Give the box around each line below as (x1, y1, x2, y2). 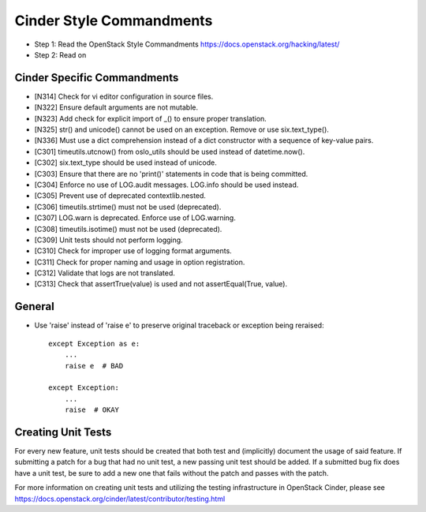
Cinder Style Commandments (14, 12, 213, 29)
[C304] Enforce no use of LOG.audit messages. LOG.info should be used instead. (34, 180, 299, 189)
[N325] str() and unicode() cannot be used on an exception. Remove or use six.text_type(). (34, 125, 329, 134)
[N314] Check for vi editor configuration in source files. (34, 92, 214, 101)
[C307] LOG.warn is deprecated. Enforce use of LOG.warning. (34, 213, 236, 222)
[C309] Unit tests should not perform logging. (34, 235, 183, 245)
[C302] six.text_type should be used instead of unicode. (34, 158, 217, 167)
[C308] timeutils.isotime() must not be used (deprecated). (34, 224, 222, 234)
